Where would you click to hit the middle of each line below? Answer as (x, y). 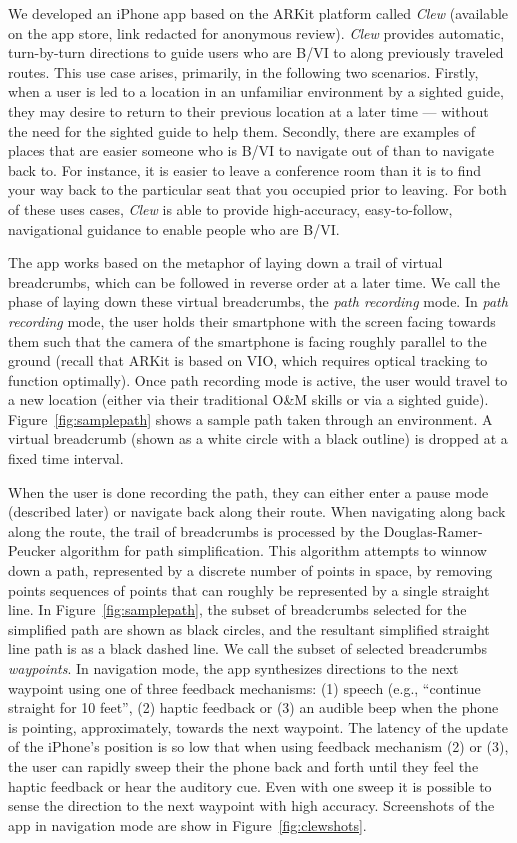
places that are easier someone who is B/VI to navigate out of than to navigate (251, 150)
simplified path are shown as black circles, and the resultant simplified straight (249, 628)
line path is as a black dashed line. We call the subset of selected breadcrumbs (247, 648)
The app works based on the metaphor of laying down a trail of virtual (225, 262)
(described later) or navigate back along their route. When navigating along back (257, 511)
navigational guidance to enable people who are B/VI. (174, 228)
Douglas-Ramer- (433, 530)
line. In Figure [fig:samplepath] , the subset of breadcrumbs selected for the (237, 609)
